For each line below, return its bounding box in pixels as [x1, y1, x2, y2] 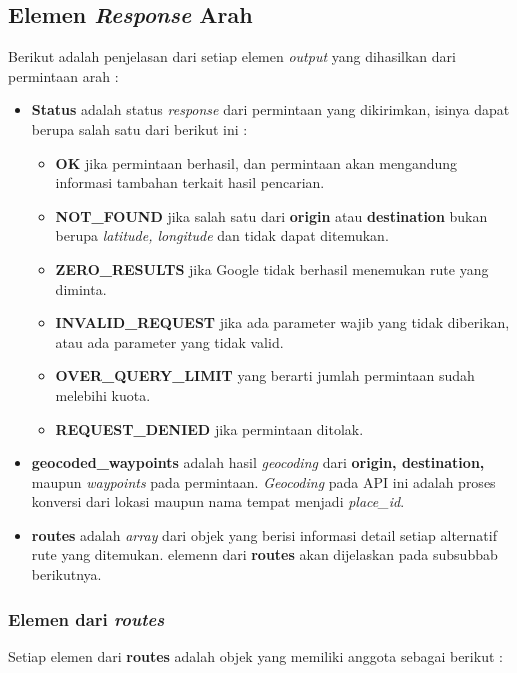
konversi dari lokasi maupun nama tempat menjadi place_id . [31, 491, 405, 512]
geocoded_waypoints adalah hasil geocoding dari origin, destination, [31, 452, 485, 473]
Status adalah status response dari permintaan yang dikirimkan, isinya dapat [31, 99, 510, 120]
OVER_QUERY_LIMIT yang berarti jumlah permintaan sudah [55, 365, 475, 386]
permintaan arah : [8, 65, 119, 86]
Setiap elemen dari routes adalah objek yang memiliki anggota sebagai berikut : [8, 645, 503, 666]
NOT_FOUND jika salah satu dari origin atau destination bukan [55, 205, 488, 226]
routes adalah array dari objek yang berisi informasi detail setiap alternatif [31, 524, 497, 545]
